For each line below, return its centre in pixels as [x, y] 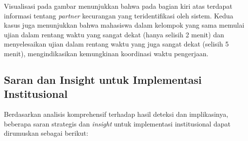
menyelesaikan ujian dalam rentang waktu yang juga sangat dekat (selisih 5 [116, 44]
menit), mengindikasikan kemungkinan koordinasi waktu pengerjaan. [106, 53]
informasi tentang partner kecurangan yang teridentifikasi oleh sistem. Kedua [119, 15]
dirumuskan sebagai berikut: [46, 133]
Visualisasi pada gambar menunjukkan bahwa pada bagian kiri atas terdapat [118, 6]
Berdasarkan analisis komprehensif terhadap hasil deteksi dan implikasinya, [116, 114]
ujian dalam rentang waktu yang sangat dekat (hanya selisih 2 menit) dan [114, 34]
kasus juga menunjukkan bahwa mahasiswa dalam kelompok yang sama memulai [124, 25]
